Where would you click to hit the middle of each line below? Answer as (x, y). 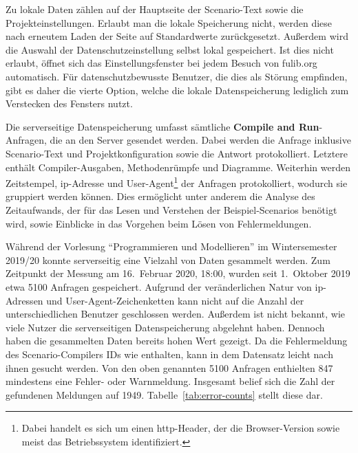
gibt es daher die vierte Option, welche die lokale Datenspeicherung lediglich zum (177, 90)
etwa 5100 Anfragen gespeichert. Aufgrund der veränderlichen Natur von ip (165, 286)
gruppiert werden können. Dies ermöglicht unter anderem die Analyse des (160, 196)
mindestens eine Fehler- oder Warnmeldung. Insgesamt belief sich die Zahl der (170, 381)
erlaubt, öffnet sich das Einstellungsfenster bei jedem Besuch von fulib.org (161, 63)
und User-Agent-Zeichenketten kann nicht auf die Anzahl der (175, 300)
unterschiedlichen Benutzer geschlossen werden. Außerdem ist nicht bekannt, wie (176, 314)
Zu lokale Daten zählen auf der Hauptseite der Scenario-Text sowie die (155, 9)
